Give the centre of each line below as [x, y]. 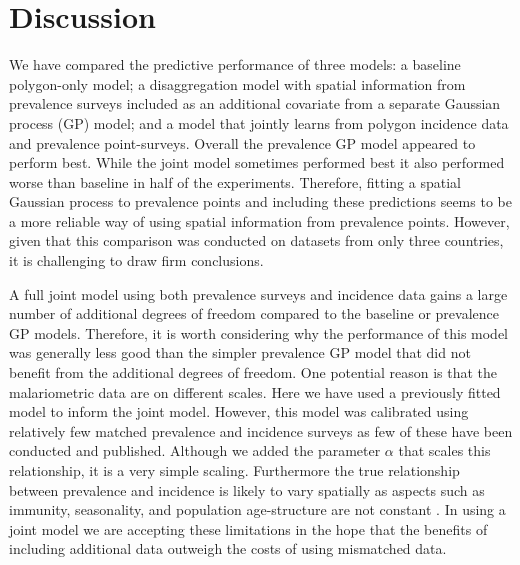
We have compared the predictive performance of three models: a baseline [235, 64]
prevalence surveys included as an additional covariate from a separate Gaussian [255, 103]
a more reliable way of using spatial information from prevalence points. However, [259, 220]
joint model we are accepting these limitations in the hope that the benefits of [248, 528]
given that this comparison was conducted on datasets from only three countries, [256, 240]
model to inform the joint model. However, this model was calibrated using [239, 411]
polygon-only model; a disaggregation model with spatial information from [237, 83]
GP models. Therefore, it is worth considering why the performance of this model [258, 332]
